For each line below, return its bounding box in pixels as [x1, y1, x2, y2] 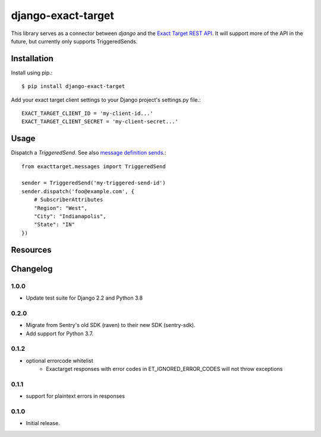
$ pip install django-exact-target [21, 83, 125, 90]
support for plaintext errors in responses [26, 392, 125, 400]
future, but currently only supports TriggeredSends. [11, 37, 138, 45]
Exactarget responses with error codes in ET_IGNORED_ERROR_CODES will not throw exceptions [46, 366, 283, 373]
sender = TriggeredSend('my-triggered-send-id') [21, 180, 166, 187]
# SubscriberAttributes [33, 196, 103, 203]
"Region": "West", [33, 205, 88, 211]
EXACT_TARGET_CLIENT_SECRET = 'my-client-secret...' [21, 118, 178, 125]
